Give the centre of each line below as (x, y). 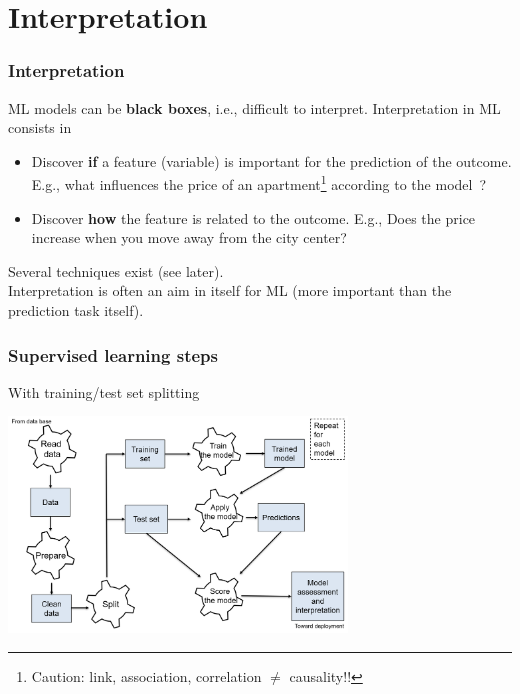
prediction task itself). (76, 310)
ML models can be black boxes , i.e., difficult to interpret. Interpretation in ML (254, 107)
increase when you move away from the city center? (189, 237)
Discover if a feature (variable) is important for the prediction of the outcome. (271, 160)
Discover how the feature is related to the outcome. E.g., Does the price (253, 217)
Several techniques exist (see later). (116, 270)
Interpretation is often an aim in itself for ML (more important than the (230, 290)
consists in (40, 127)
